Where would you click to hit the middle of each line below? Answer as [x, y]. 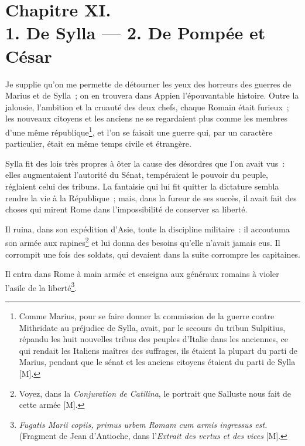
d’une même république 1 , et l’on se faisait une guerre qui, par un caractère [139, 131]
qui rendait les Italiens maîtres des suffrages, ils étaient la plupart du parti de [158, 350]
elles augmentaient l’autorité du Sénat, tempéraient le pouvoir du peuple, [137, 175]
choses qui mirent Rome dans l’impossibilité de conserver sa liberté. [126, 209]
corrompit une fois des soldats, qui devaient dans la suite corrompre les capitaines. [153, 254]
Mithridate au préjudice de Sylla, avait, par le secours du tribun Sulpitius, [152, 327]
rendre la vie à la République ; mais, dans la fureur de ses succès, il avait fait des [151, 197]
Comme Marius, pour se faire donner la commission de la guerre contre [147, 315]
